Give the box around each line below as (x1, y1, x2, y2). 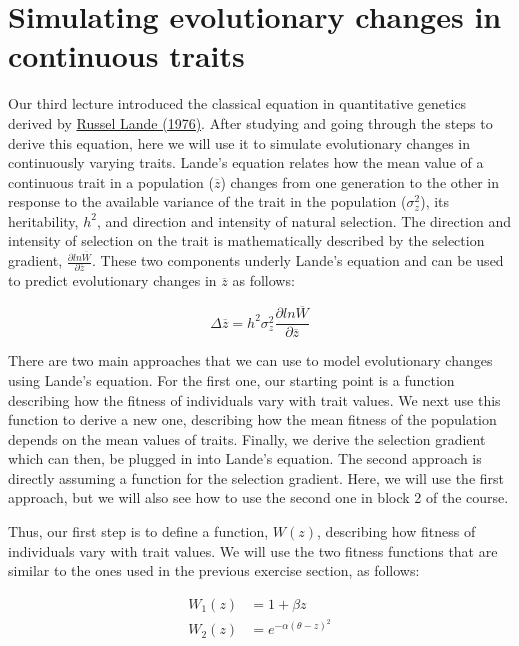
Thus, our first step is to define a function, (8, 521, 269, 542)
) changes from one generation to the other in (220, 171, 500, 192)
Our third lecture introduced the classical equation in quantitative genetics (8, 93, 467, 114)
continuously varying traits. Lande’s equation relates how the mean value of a (8, 152, 484, 173)
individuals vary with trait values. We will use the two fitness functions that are (8, 540, 498, 561)
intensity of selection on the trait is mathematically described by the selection (8, 230, 485, 251)
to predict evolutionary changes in (8, 270, 217, 291)
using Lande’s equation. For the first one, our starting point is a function (8, 369, 455, 390)
